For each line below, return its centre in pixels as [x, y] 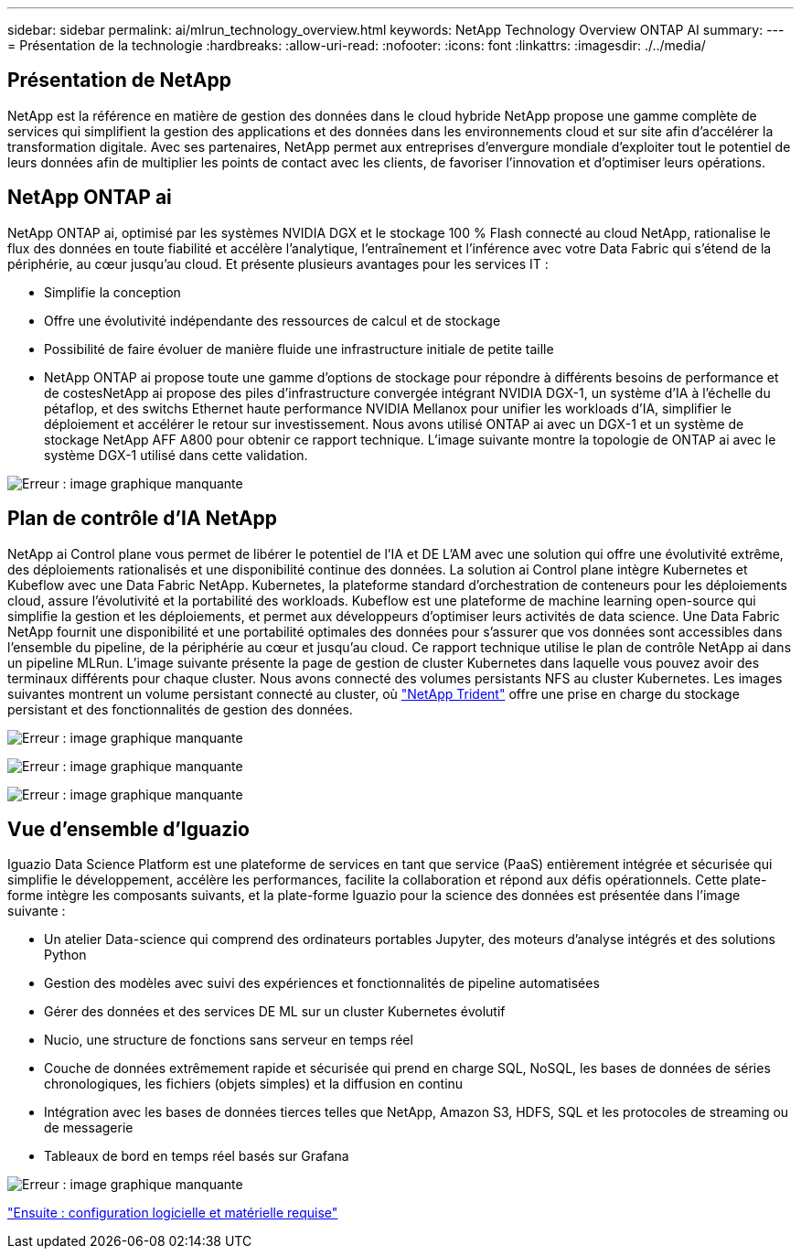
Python [65, 955]
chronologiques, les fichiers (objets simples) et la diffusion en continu [254, 1084]
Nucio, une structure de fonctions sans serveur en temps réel [229, 1040]
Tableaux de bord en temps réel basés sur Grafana [197, 1156]
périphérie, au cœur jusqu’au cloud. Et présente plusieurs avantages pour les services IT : [278, 263]
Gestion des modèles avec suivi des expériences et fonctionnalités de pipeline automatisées [322, 983]
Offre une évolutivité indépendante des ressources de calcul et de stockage [272, 320]
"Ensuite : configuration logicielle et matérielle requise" [173, 1213]
